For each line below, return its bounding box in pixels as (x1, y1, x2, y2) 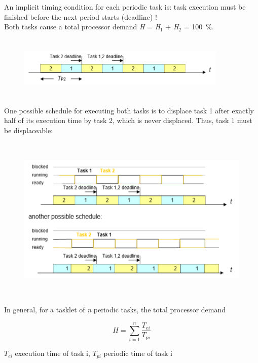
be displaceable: (4, 125, 53, 135)
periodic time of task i (103, 348, 172, 358)
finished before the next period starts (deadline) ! (4, 11, 157, 22)
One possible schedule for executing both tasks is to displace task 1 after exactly (4, 105, 254, 115)
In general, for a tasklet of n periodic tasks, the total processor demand (4, 304, 226, 315)
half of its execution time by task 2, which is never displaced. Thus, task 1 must (4, 115, 252, 126)
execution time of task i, (15, 348, 90, 358)
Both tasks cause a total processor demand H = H (4, 21, 161, 32)
